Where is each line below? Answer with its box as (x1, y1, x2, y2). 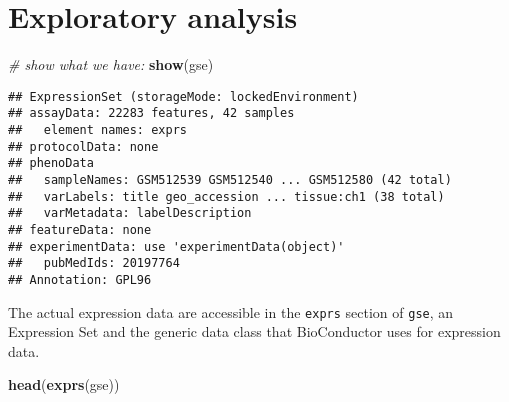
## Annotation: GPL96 (8, 272, 152, 287)
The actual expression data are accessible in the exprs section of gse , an (8, 301, 454, 322)
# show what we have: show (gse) (8, 54, 214, 75)
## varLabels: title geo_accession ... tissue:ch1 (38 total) (8, 189, 445, 204)
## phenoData (8, 156, 94, 171)
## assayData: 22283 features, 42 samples (8, 106, 295, 121)
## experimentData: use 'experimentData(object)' (8, 239, 345, 254)
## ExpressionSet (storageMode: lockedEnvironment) (8, 89, 359, 104)
